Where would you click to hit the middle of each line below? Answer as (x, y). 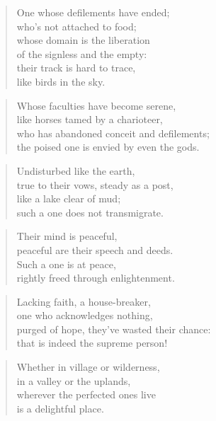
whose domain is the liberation (83, 40)
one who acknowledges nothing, (85, 315)
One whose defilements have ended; (93, 12)
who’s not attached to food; (76, 26)
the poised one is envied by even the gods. (108, 147)
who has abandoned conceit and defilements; (113, 133)
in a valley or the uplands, (74, 380)
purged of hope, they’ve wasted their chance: (114, 329)
